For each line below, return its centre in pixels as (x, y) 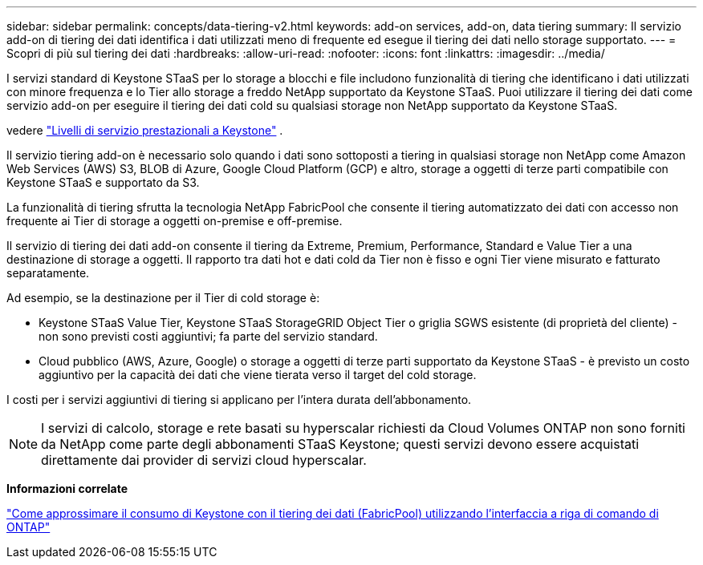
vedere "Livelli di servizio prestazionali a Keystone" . (145, 130)
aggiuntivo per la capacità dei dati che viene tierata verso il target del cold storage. (258, 375)
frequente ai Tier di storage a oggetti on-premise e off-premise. (175, 221)
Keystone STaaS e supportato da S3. (103, 182)
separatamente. (48, 273)
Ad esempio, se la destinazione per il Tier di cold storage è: (163, 298)
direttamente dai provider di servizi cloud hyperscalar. (204, 460)
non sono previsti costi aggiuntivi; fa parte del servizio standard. (208, 336)
